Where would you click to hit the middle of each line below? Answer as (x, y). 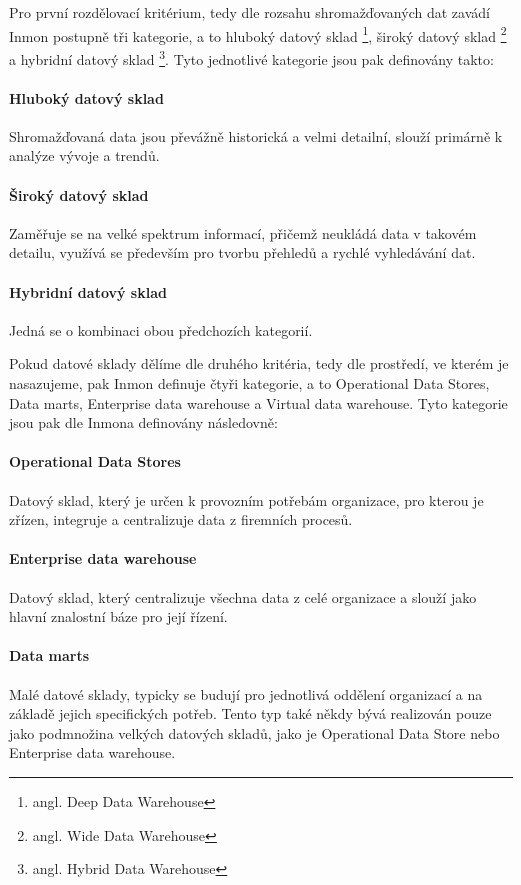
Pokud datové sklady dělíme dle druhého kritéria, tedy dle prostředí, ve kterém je (259, 363)
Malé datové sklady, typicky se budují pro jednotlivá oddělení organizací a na (246, 693)
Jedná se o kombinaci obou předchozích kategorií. (161, 329)
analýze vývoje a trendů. (84, 155)
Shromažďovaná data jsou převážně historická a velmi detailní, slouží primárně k (256, 135)
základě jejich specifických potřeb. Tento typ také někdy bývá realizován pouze (250, 713)
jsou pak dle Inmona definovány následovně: (143, 422)
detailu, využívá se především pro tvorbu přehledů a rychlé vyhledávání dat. (242, 252)
